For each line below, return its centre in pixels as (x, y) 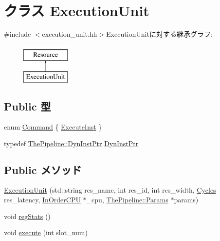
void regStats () (27, 216)
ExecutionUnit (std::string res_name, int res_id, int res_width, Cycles (110, 190)
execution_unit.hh (70, 34)
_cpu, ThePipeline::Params (127, 200)
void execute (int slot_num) (46, 232)
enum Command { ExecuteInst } (53, 127)
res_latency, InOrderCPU (42, 200)
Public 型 (27, 106)
